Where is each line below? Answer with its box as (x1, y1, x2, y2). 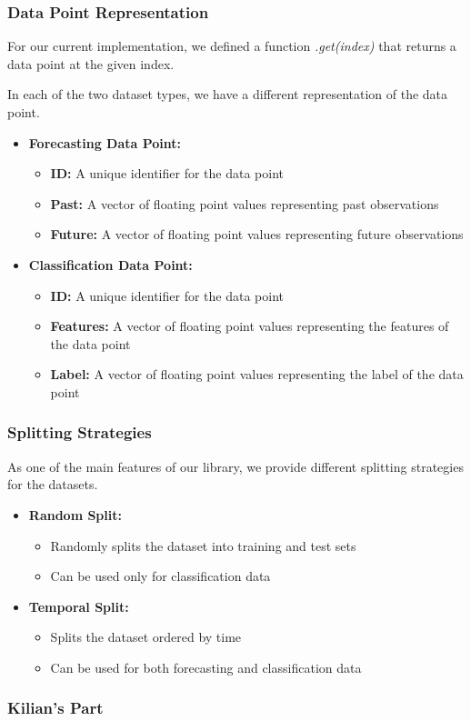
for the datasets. (7, 475, 98, 494)
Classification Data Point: (28, 255, 193, 274)
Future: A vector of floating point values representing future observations (50, 225, 464, 244)
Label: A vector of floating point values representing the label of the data (50, 365, 464, 384)
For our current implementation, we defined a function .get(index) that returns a (7, 36, 456, 55)
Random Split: (28, 505, 122, 524)
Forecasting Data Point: (28, 133, 181, 152)
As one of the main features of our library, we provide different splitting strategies (7, 456, 464, 476)
